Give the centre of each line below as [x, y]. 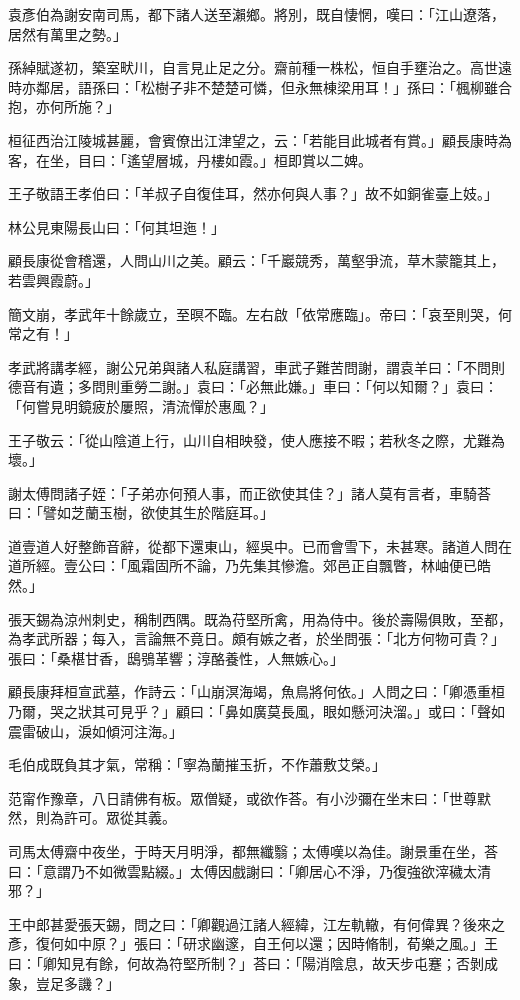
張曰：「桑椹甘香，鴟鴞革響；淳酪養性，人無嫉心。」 [176, 657]
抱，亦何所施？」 [64, 106]
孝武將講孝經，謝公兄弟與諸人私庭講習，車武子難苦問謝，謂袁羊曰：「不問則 [256, 366]
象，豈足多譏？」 [64, 982]
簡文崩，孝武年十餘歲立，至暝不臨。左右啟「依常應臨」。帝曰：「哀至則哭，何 [260, 313]
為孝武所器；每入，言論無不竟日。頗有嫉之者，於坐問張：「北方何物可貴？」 [256, 638]
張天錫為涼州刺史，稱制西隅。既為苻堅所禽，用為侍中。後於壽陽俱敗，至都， [260, 618]
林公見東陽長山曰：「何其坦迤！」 [116, 226]
